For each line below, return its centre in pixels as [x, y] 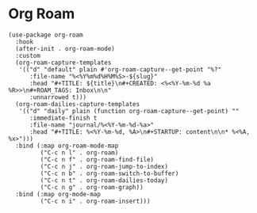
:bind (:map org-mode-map [58, 194]
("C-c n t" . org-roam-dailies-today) [104, 180]
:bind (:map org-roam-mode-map [67, 146]
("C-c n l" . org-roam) [79, 152]
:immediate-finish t [63, 118]
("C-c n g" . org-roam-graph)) [92, 187]
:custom [28, 55]
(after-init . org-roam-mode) [65, 48]
